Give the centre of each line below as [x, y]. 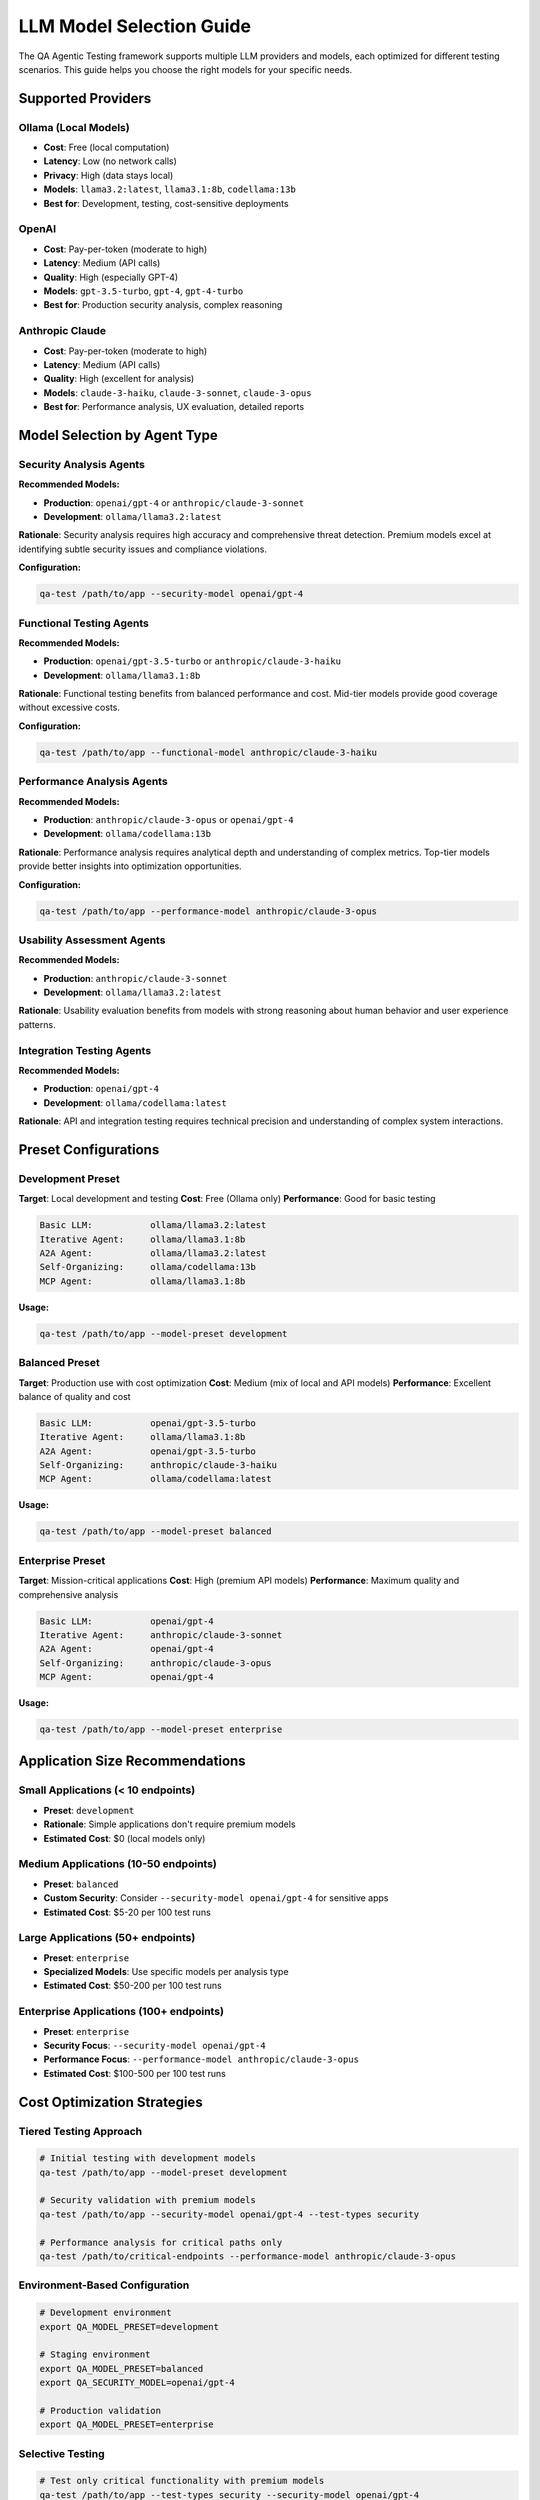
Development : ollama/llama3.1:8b [122, 675]
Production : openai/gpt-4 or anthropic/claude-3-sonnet [174, 502]
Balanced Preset [59, 1363]
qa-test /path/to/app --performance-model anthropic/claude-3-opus [208, 911]
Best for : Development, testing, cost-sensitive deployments [166, 203]
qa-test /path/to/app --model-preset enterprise [161, 1729]
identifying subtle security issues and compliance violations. [142, 549]
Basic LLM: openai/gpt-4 [126, 1621]
